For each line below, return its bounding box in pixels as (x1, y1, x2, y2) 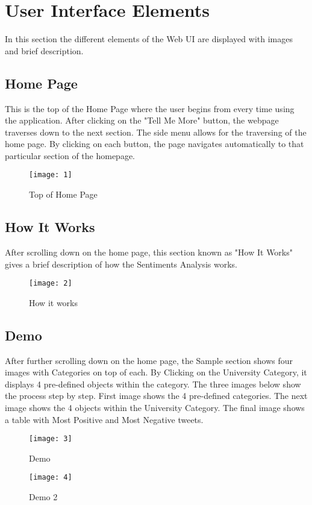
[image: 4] (29, 473, 72, 482)
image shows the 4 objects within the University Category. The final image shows (5, 401, 305, 413)
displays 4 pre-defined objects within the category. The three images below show (5, 377, 301, 390)
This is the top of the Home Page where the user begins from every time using (5, 102, 295, 114)
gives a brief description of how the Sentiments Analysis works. (5, 257, 237, 270)
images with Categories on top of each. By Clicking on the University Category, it (5, 366, 307, 378)
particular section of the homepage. (5, 149, 135, 162)
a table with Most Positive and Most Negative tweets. (5, 413, 204, 425)
